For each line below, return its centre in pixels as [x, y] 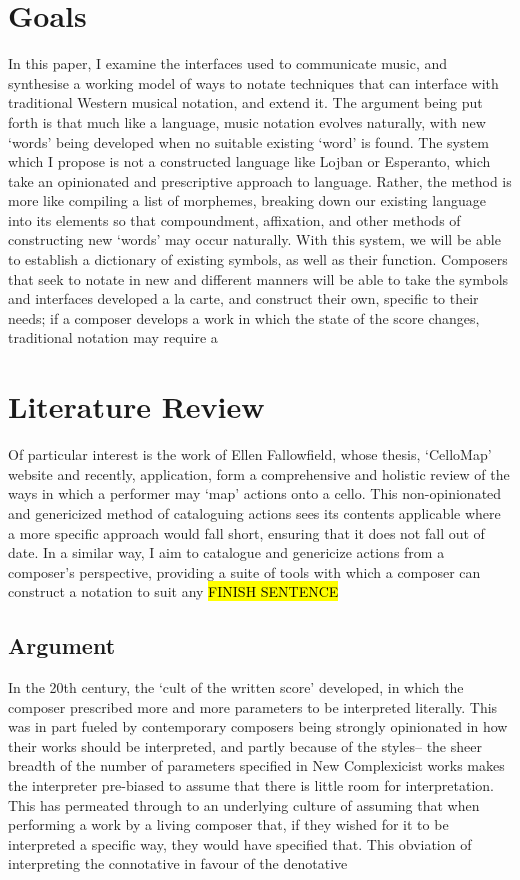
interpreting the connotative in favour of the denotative [178, 863]
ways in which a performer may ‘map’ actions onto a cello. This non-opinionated [255, 493]
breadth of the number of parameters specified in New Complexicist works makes [256, 765]
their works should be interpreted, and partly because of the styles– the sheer [245, 745]
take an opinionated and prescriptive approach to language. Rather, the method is [260, 180]
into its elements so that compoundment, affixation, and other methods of [234, 219]
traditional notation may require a [113, 337]
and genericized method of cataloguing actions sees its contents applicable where [254, 512]
